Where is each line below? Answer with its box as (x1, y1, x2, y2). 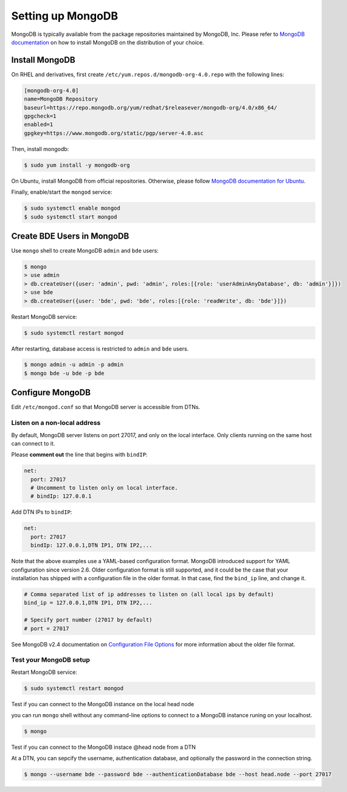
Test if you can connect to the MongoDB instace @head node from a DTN (11, 743, 196, 751)
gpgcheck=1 (24, 113, 57, 119)
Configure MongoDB (11, 387, 91, 398)
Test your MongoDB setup (11, 656, 91, 664)
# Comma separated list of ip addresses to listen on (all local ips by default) (24, 590, 275, 598)
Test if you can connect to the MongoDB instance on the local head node (11, 700, 194, 707)
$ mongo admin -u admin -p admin (24, 361, 124, 368)
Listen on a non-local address (11, 419, 101, 427)
